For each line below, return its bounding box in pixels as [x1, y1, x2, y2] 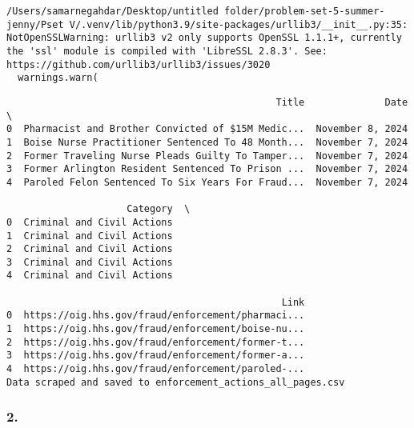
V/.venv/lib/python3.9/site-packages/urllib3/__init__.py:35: [69, 18, 408, 30]
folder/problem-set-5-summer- [224, 6, 385, 17]
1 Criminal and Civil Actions [6, 230, 173, 242]
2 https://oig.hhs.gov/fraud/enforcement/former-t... [6, 336, 305, 348]
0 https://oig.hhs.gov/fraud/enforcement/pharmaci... [6, 310, 305, 322]
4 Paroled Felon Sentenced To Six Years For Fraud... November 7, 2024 [6, 176, 408, 188]
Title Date [275, 96, 408, 108]
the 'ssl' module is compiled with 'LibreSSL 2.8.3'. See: [6, 45, 328, 57]
